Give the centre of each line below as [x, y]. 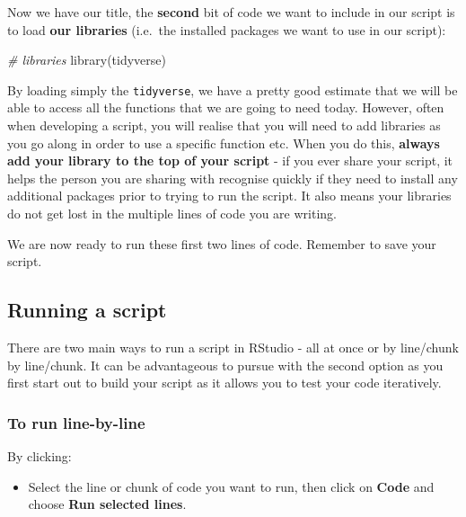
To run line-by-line [76, 422]
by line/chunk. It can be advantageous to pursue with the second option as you [225, 365]
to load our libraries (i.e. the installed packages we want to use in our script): [227, 29]
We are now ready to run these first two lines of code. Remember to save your [222, 243]
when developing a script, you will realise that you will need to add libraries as [224, 125]
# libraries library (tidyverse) [87, 60]
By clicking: [40, 455]
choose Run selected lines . [107, 504]
